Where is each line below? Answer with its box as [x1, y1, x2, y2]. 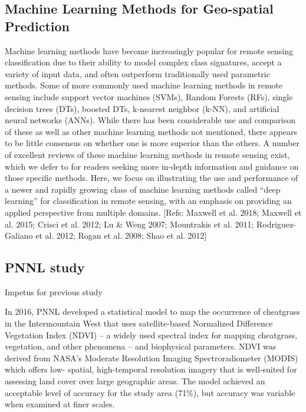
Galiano [5, 229, 33, 242]
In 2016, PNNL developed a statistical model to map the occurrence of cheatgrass [5, 305, 300, 318]
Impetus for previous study [5, 285, 103, 298]
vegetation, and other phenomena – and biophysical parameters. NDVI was [5, 340, 277, 352]
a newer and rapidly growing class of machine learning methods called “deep [5, 183, 281, 195]
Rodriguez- [256, 217, 296, 230]
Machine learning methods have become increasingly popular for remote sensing [5, 44, 293, 57]
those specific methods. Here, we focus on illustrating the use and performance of [5, 172, 298, 184]
